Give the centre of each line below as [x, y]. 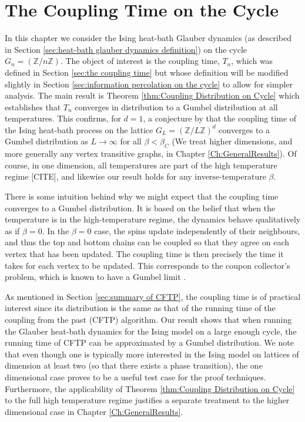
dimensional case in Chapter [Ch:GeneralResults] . [94, 411]
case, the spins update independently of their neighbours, [197, 230]
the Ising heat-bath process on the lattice [79, 129]
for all [131, 141]
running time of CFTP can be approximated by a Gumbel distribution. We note [149, 342]
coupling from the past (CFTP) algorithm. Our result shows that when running [148, 319]
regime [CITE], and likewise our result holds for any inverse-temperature [135, 176]
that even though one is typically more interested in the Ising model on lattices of [152, 354]
